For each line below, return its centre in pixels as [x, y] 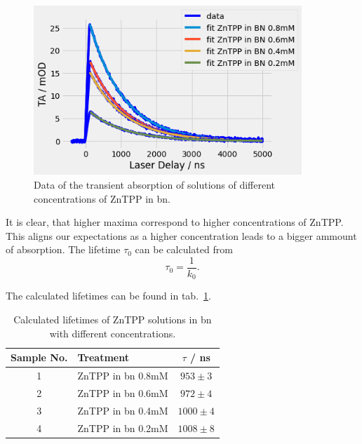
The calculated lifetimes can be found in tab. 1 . [108, 296]
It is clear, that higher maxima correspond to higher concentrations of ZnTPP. [175, 222]
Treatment [103, 357]
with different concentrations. [113, 333]
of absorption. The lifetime [63, 249]
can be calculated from [184, 249]
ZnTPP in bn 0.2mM [123, 428]
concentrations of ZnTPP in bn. [102, 198]
